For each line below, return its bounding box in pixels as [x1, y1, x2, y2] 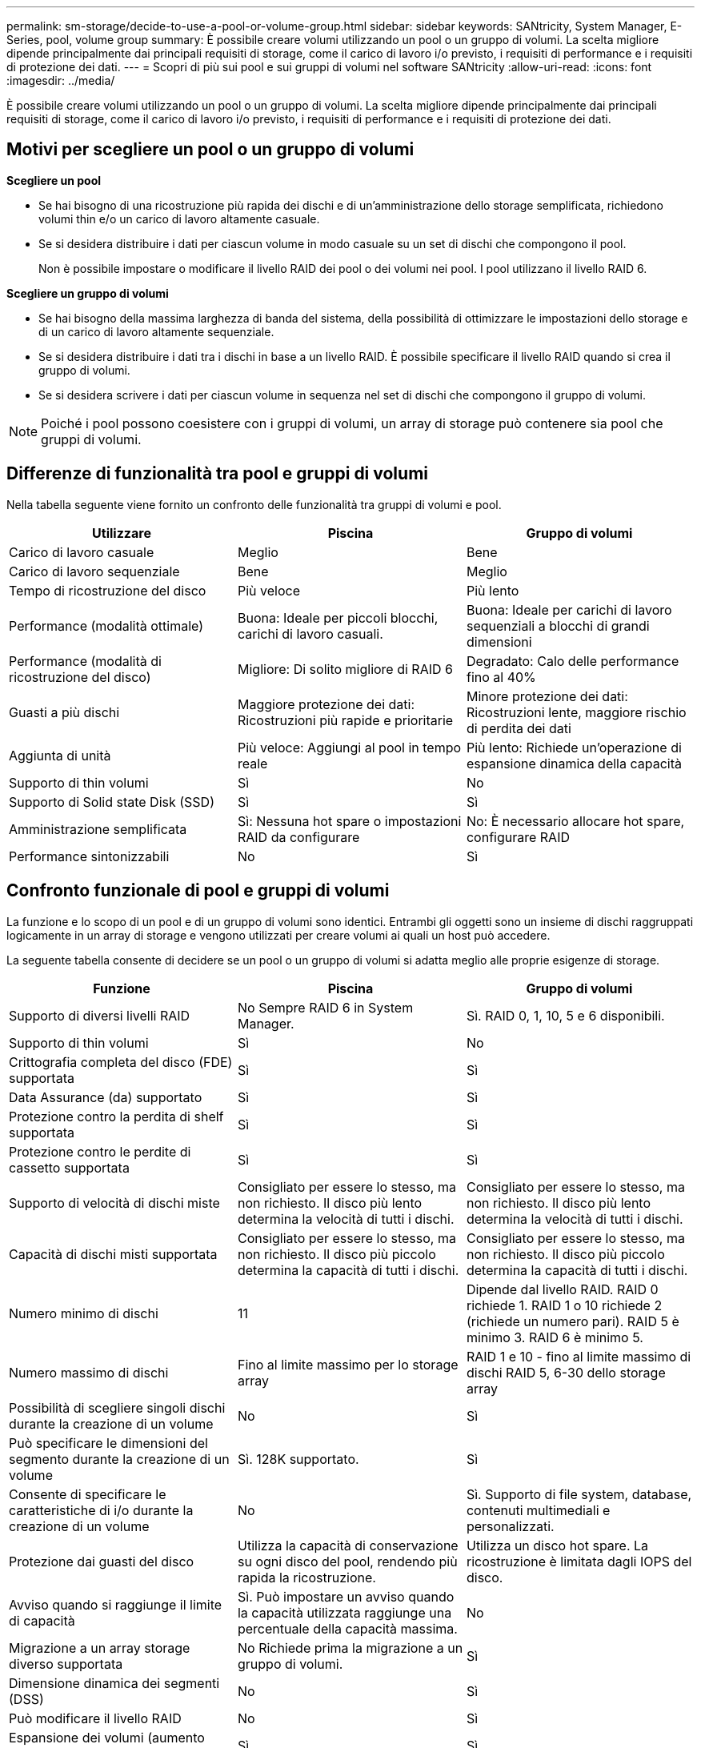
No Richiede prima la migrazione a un [237, 1639, 463, 1656]
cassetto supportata [9, 1159, 130, 1176]
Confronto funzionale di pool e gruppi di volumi [6, 880, 390, 901]
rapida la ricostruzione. [237, 1569, 376, 1586]
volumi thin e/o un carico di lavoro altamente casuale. [38, 211, 320, 226]
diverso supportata [9, 1655, 123, 1672]
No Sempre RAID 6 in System [237, 999, 414, 1016]
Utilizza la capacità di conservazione [237, 1537, 459, 1554]
